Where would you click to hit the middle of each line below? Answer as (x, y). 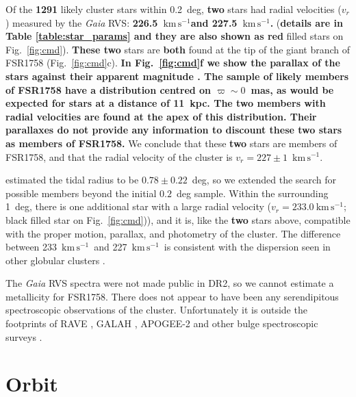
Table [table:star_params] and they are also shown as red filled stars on (175, 36)
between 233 (31, 247)
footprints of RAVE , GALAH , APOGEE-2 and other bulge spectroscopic (162, 323)
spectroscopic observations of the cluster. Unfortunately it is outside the (156, 310)
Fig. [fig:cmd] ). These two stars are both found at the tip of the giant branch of (178, 49)
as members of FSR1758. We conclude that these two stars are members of (171, 143)
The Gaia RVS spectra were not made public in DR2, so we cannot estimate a (170, 283)
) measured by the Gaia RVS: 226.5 (82, 22)
